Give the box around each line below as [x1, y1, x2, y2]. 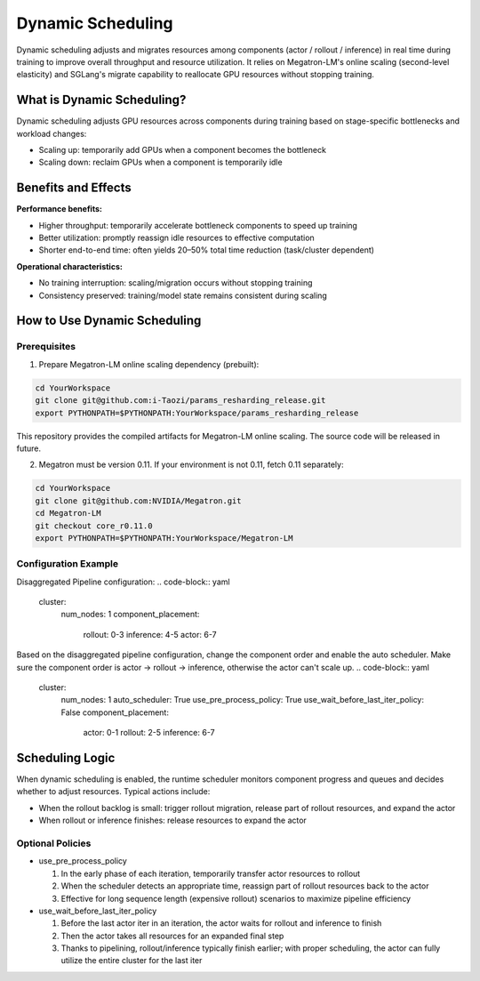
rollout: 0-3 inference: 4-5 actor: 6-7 [83, 629, 217, 639]
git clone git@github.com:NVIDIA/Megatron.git [35, 495, 242, 506]
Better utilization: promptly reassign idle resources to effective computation [38, 232, 315, 244]
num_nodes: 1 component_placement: [60, 609, 200, 620]
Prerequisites [16, 341, 76, 353]
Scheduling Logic [16, 750, 116, 765]
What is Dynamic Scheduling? [16, 92, 187, 108]
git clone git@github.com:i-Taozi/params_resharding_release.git [35, 396, 326, 406]
